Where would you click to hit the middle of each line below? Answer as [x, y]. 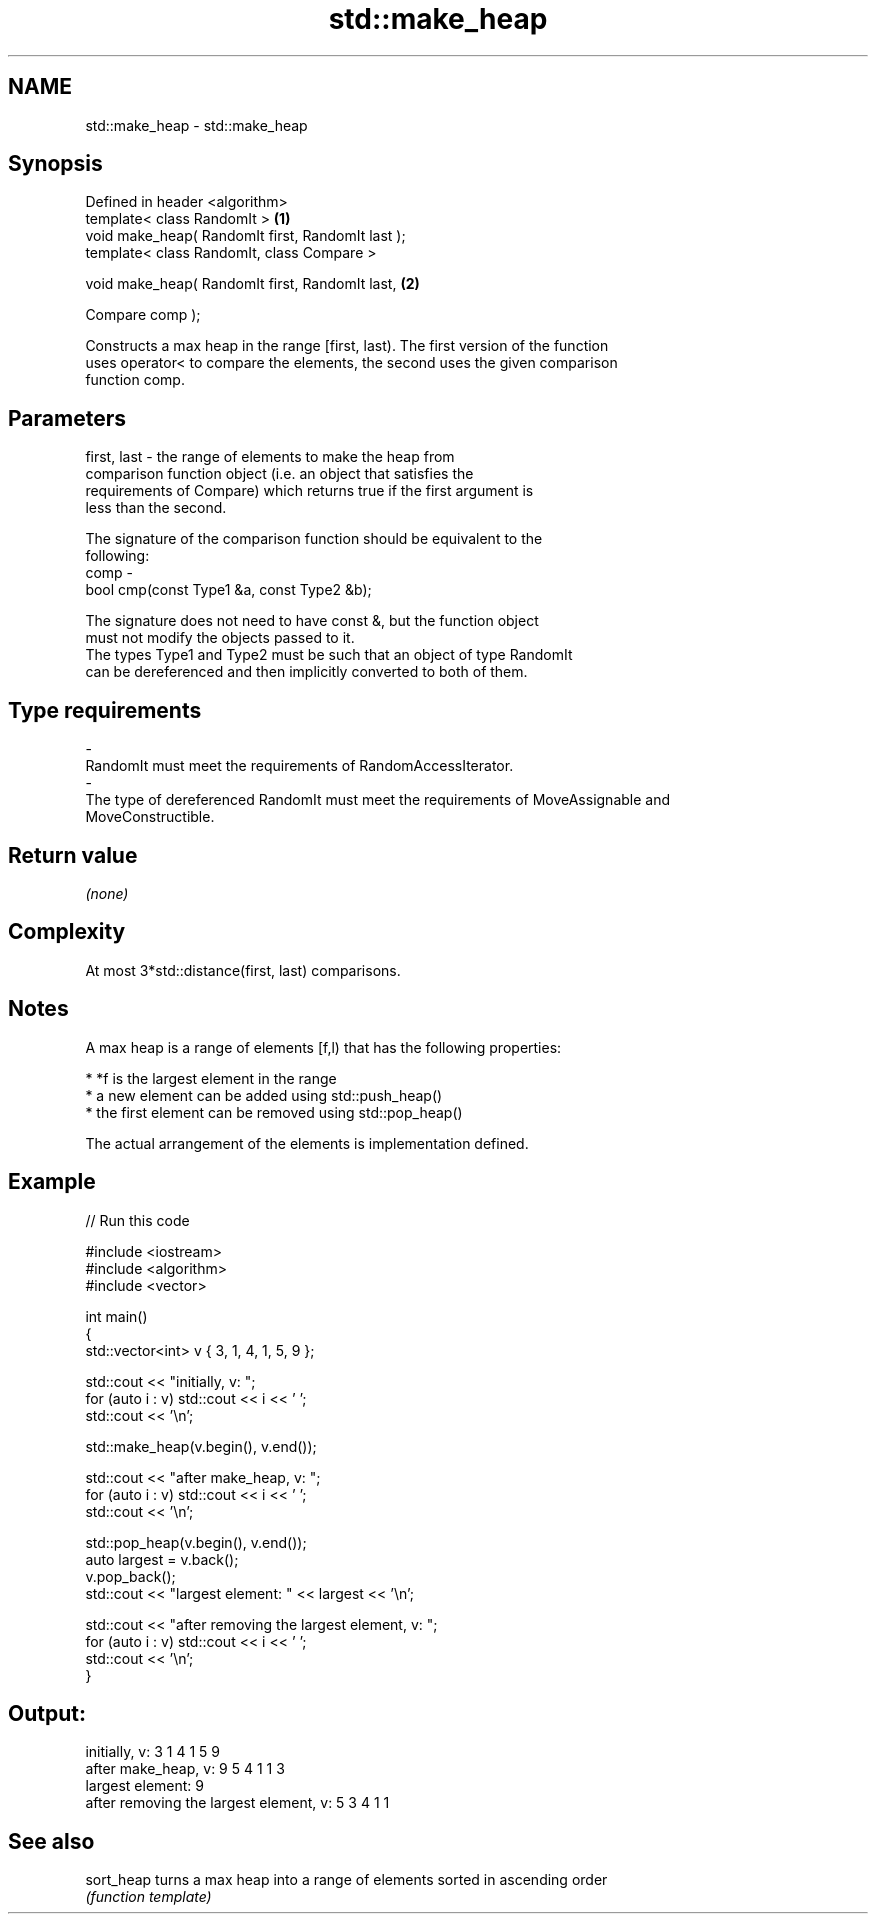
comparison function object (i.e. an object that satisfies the [279, 474]
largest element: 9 [144, 1786]
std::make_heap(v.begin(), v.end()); [201, 1446]
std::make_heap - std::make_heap [196, 125]
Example [52, 1182]
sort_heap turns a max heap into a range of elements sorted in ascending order [346, 1880]
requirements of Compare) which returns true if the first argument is [309, 491]
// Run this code [137, 1220]
